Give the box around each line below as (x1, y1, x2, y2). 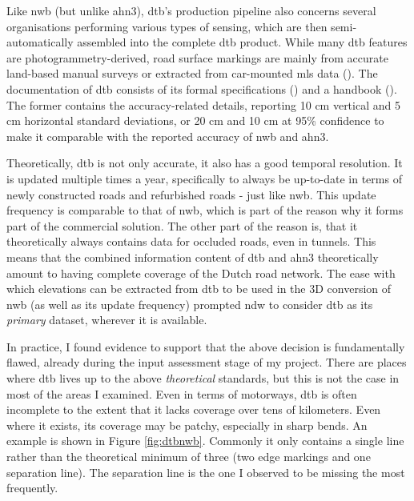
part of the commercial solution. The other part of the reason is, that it (6, 217, 358, 234)
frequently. (6, 479, 58, 496)
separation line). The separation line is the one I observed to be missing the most (6, 463, 405, 480)
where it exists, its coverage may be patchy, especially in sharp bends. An (6, 416, 368, 433)
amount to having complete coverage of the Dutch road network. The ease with (6, 264, 396, 281)
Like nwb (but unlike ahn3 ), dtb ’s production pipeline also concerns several (6, 2, 376, 18)
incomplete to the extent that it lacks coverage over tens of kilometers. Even (6, 401, 381, 418)
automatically (6, 34, 74, 50)
